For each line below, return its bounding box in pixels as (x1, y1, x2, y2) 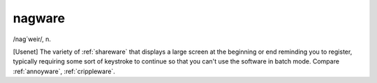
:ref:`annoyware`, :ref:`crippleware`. (13, 67, 115, 75)
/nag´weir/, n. (13, 35, 52, 43)
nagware (13, 10, 66, 26)
